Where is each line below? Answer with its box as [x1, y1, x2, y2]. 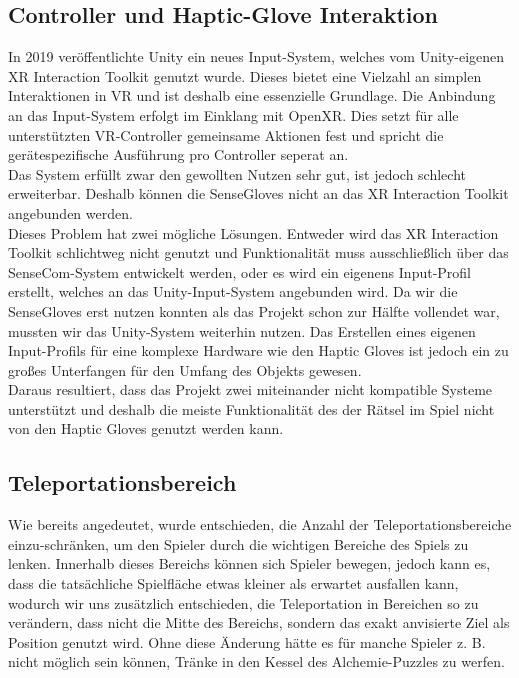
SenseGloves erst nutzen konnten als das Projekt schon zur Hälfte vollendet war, [8, 300, 500, 321]
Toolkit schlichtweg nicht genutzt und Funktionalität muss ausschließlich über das [8, 242, 509, 263]
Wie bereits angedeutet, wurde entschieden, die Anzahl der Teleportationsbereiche [8, 514, 512, 535]
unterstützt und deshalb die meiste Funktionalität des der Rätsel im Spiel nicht [8, 398, 495, 419]
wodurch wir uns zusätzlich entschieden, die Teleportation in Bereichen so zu [8, 592, 479, 613]
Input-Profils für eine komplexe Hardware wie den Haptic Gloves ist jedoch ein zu [8, 340, 509, 361]
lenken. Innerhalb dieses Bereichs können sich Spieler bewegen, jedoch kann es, [8, 553, 491, 574]
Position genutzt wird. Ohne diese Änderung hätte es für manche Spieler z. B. [8, 631, 486, 652]
